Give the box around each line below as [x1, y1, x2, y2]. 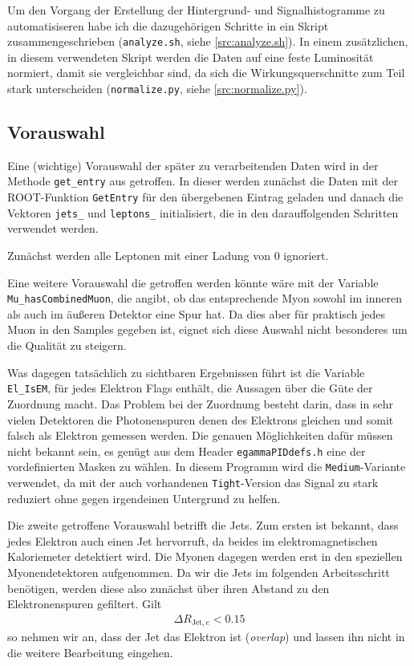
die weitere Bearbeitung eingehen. [7, 644, 173, 660]
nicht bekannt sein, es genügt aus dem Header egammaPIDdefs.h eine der [7, 442, 366, 459]
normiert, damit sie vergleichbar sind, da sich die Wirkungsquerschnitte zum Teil [7, 64, 405, 81]
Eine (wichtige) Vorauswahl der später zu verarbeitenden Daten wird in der [7, 156, 379, 173]
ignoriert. [283, 247, 329, 264]
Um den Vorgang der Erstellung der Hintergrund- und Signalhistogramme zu [7, 2, 385, 18]
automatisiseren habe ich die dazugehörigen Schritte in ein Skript [7, 17, 329, 34]
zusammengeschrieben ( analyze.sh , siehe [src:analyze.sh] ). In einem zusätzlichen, [7, 33, 408, 50]
